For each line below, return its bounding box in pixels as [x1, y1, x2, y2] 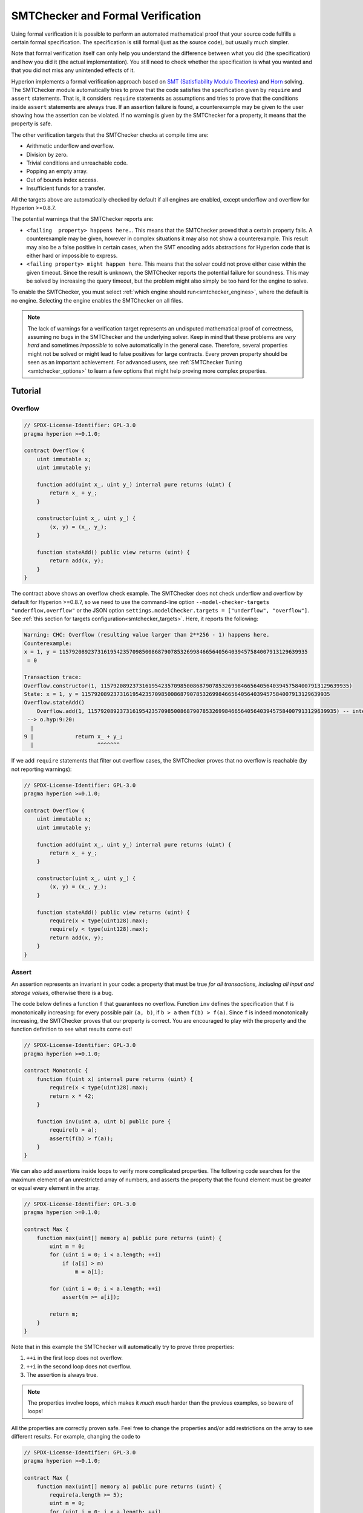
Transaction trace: [24, 674, 82, 681]
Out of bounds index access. [26, 176, 98, 183]
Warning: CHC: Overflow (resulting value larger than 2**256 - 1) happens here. [24, 631, 270, 638]
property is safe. [11, 120, 53, 127]
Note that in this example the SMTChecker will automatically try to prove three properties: [11, 1343, 235, 1350]
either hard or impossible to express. [26, 252, 118, 259]
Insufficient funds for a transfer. [26, 185, 105, 192]
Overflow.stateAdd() [24, 699, 85, 706]
